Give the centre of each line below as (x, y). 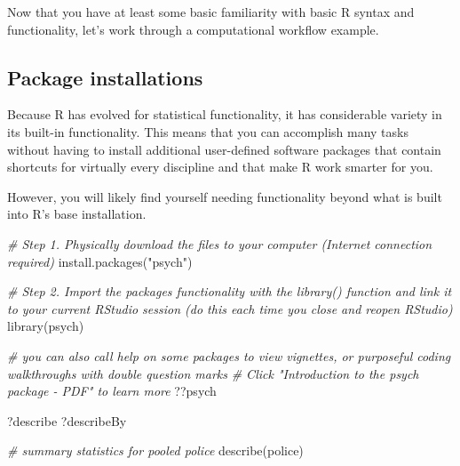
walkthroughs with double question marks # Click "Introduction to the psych (213, 373)
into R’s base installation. (77, 214)
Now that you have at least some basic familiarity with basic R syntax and (211, 12)
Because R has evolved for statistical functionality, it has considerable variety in (225, 114)
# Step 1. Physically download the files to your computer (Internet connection (220, 243)
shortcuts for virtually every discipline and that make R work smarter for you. (220, 167)
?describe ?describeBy (67, 420)
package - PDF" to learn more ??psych (112, 391)
